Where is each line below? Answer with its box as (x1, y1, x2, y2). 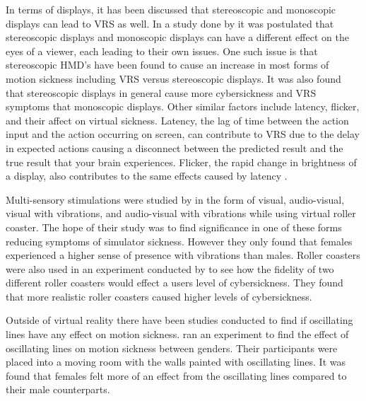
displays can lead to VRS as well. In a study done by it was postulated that (6, 16, 334, 30)
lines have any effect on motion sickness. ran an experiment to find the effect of (6, 327, 349, 342)
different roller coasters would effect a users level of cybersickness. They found (6, 275, 343, 290)
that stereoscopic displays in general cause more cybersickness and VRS (6, 85, 317, 100)
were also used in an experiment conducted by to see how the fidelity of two (6, 261, 334, 276)
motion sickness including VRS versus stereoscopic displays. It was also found (6, 71, 341, 86)
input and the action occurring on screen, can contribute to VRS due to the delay (6, 127, 360, 141)
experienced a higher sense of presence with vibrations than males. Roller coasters (6, 248, 360, 262)
